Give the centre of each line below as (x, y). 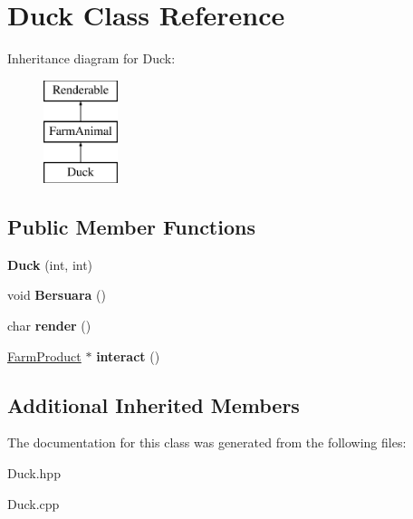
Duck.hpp (34, 473)
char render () (49, 326)
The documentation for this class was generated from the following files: (207, 442)
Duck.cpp (34, 503)
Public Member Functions (131, 227)
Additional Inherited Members (154, 404)
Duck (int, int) (50, 264)
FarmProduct (44, 356)
